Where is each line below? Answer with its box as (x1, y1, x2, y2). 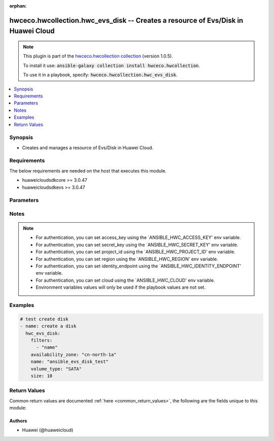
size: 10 (30, 373, 53, 379)
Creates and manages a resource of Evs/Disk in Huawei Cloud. (22, 145, 153, 151)
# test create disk (20, 316, 68, 322)
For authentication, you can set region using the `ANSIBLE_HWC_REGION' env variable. (36, 256, 218, 262)
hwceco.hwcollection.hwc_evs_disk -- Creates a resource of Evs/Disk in (9, 16, 244, 25)
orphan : (9, 3, 27, 9)
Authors (9, 418, 27, 424)
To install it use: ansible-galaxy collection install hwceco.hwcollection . (23, 62, 200, 69)
